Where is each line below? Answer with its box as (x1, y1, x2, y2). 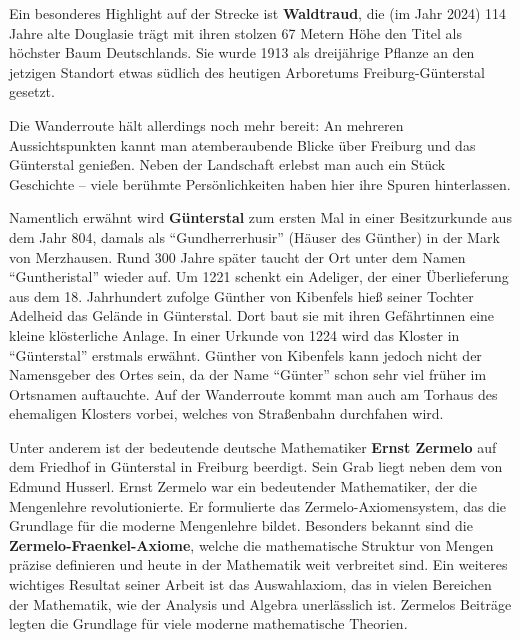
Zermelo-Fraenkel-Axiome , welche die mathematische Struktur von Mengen (9, 534, 494, 555)
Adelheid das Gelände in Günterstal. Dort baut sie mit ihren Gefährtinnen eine (9, 305, 495, 326)
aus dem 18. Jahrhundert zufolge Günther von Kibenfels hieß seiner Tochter (9, 285, 474, 306)
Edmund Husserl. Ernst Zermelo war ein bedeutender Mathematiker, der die (9, 476, 477, 497)
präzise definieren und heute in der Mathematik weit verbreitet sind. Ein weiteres (9, 554, 508, 575)
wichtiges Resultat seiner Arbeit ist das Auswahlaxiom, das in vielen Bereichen (9, 574, 492, 595)
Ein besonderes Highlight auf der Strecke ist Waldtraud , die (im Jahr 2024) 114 (9, 3, 507, 23)
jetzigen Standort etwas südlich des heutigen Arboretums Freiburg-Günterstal (9, 61, 485, 82)
